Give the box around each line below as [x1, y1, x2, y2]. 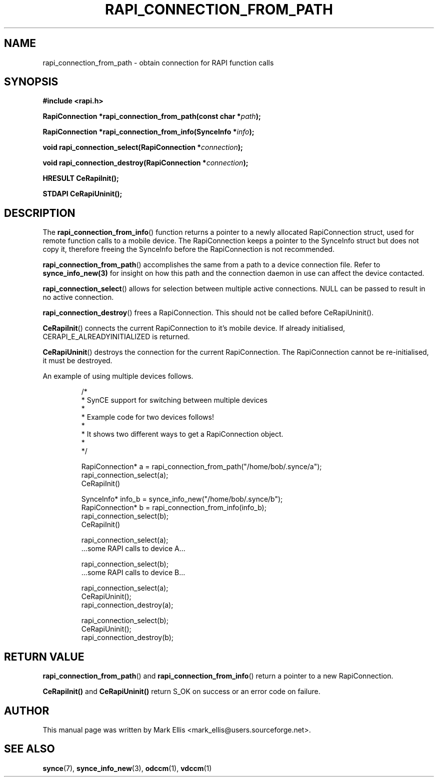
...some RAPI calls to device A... [81, 544, 185, 553]
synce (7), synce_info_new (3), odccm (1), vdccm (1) [42, 764, 212, 773]
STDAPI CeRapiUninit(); [42, 189, 122, 198]
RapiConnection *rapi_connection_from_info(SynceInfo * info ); [42, 127, 254, 136]
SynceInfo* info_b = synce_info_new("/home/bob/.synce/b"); [81, 495, 283, 504]
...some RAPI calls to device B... [81, 568, 185, 577]
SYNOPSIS [4, 75, 58, 88]
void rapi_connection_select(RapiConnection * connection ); [42, 143, 243, 152]
